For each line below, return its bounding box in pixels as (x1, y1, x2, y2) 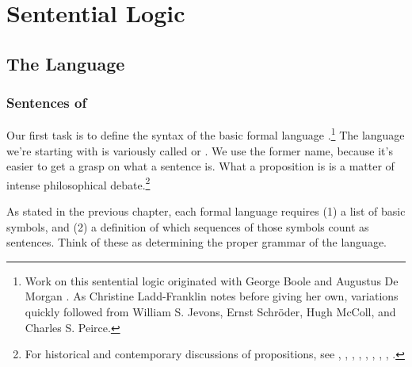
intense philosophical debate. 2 (6, 174, 151, 193)
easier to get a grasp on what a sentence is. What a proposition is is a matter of (6, 158, 395, 174)
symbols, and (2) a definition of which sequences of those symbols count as (6, 218, 369, 235)
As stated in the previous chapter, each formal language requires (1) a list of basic (6, 203, 406, 220)
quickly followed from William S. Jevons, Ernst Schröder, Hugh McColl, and (25, 304, 396, 320)
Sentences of (6, 93, 87, 113)
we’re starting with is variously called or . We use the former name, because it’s (6, 142, 393, 159)
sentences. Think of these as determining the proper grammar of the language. (6, 234, 387, 250)
